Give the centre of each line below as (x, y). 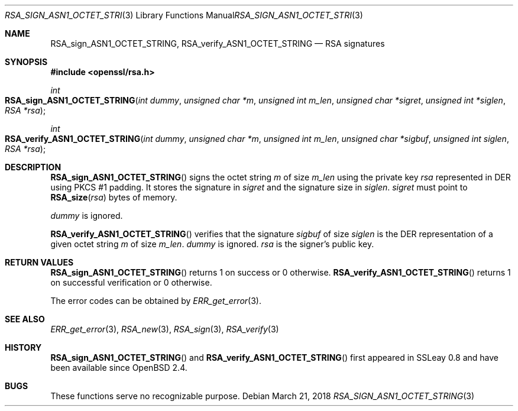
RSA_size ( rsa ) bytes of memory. (114, 197)
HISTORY (23, 347)
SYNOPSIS (26, 62)
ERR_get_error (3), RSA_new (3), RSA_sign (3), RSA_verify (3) (165, 329)
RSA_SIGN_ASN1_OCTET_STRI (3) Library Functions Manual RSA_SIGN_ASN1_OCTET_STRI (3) (184, 15)
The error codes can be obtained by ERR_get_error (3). (156, 301)
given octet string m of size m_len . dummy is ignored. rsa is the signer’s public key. (212, 244)
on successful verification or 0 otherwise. (131, 282)
